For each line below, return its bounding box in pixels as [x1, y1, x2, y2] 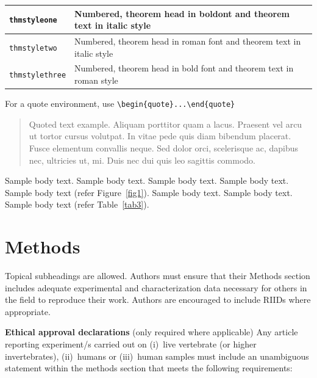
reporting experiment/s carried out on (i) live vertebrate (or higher [5, 337, 257, 350]
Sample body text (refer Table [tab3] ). [5, 198, 149, 211]
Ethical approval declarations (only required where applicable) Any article [5, 325, 298, 338]
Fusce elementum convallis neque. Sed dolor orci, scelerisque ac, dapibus [29, 141, 299, 154]
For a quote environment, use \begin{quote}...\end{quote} [5, 97, 235, 110]
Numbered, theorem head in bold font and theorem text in [74, 62, 294, 75]
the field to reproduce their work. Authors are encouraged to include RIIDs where [5, 293, 311, 306]
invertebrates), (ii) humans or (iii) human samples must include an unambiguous [5, 349, 309, 362]
